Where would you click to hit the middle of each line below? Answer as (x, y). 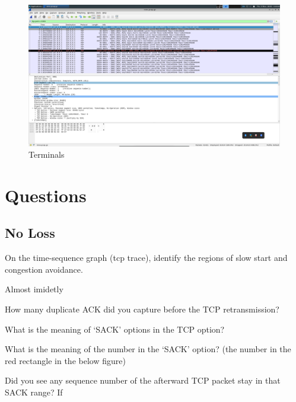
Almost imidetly (34, 289)
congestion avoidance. (44, 269)
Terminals (47, 154)
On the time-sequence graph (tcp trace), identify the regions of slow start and (146, 258)
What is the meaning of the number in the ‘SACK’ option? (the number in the (148, 349)
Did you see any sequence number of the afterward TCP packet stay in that (143, 380)
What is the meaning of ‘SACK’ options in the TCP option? (115, 329)
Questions (46, 195)
